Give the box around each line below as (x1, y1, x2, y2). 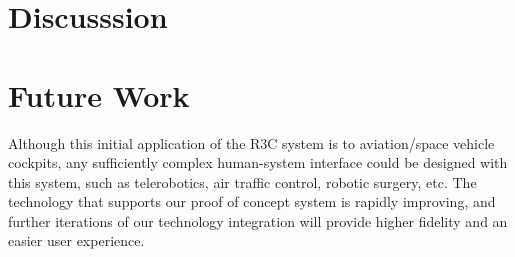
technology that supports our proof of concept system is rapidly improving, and (8, 191, 496, 212)
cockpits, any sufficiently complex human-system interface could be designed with (8, 152, 508, 173)
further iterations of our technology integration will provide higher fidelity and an (8, 210, 508, 231)
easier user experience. (8, 230, 145, 251)
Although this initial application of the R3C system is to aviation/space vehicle (8, 132, 495, 153)
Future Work (8, 74, 190, 115)
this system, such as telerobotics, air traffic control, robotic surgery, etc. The (8, 171, 477, 192)
